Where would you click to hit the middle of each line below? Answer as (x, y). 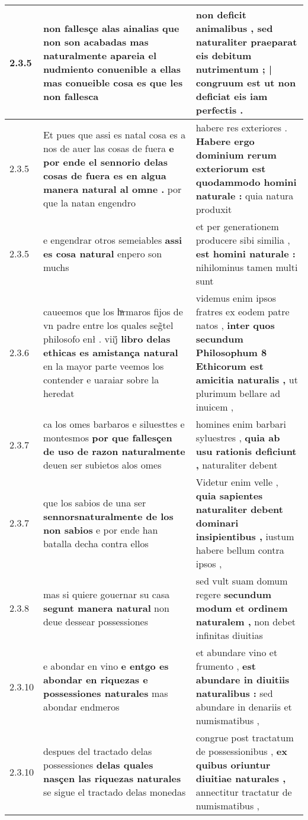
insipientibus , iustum (245, 536)
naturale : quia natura (245, 196)
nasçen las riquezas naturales (112, 778)
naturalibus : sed (234, 693)
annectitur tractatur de (244, 792)
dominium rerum (236, 155)
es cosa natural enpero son (102, 254)
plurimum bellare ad (238, 393)
